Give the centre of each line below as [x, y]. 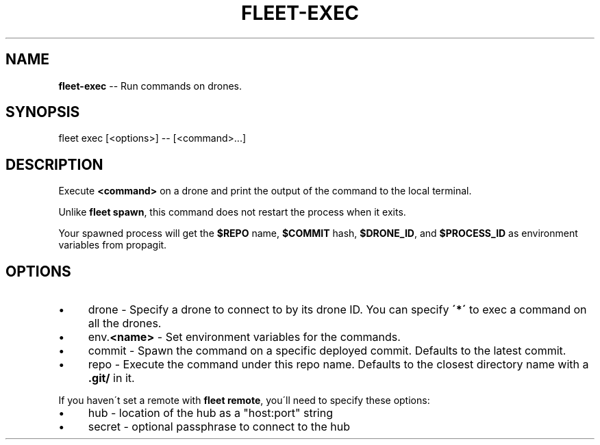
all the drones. [125, 323]
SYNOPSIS [43, 112]
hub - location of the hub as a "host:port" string [211, 413]
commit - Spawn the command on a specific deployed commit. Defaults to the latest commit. [327, 351]
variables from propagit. [113, 245]
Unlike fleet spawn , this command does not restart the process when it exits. [232, 212]
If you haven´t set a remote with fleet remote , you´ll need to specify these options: [244, 400]
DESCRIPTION [54, 164]
